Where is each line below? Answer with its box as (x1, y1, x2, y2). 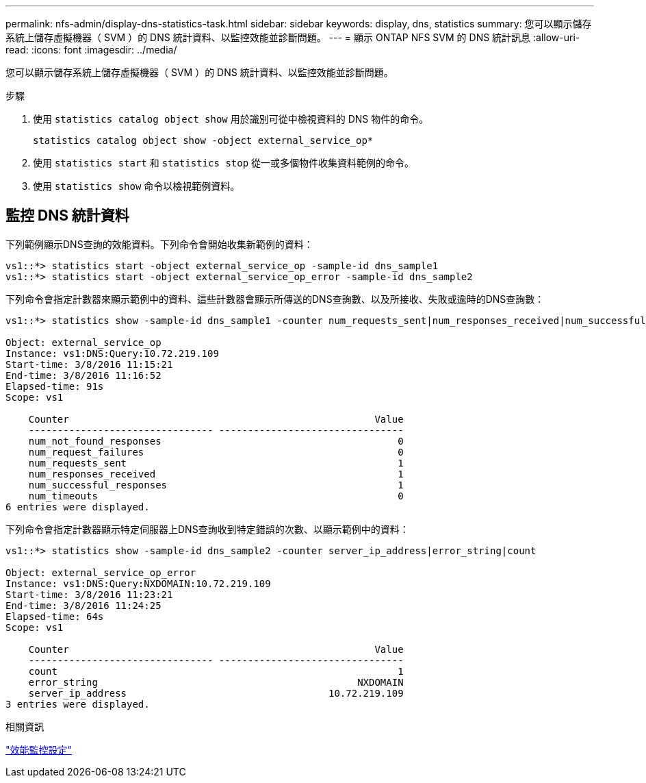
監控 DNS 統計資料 (5, 207, 129, 225)
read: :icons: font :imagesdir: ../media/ (5, 44, 177, 55)
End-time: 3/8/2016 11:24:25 (5, 599, 161, 611)
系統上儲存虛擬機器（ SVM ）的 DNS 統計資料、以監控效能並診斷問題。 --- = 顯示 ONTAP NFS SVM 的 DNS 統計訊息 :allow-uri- (5, 32, 580, 43)
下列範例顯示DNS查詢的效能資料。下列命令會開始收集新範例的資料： (5, 238, 313, 250)
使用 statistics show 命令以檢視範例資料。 (33, 180, 240, 192)
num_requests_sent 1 (28, 457, 404, 469)
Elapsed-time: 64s (5, 610, 104, 622)
